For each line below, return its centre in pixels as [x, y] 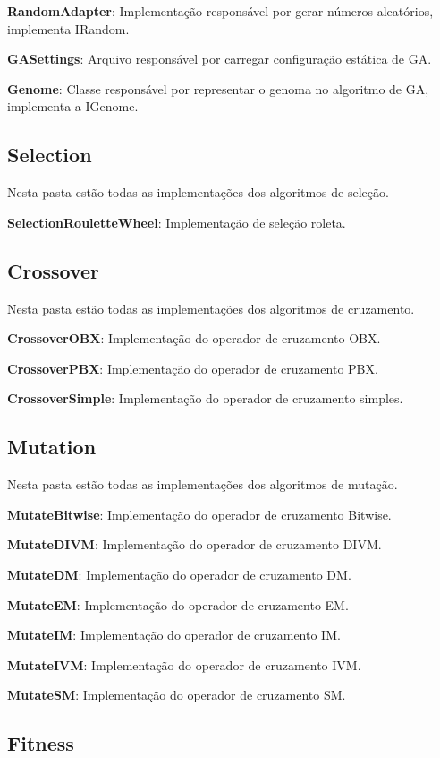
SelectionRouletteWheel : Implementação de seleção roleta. [177, 222]
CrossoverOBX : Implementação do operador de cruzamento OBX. [194, 338]
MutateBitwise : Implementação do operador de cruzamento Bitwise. [199, 514]
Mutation [52, 447]
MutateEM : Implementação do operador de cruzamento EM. [178, 604]
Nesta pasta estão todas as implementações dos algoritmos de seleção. [198, 192]
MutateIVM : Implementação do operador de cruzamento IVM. [184, 664]
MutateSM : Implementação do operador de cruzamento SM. [177, 695]
